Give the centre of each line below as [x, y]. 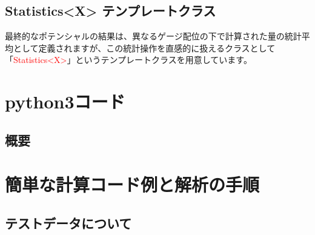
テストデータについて [68, 223]
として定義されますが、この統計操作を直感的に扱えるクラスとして [144, 48]
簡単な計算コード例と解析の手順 [132, 184]
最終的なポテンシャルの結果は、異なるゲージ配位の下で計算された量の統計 [153, 36]
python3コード [65, 101]
